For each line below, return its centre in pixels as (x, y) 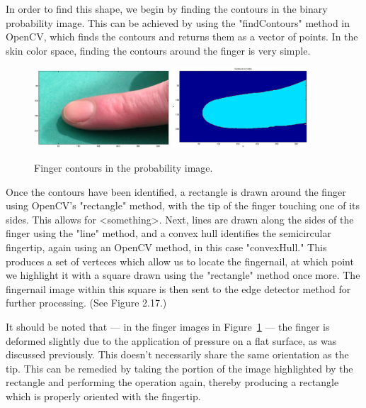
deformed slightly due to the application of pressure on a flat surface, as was (171, 340)
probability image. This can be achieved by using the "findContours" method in (178, 22)
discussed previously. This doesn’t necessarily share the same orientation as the (177, 354)
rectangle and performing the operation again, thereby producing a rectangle (172, 382)
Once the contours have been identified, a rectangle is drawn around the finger (176, 191)
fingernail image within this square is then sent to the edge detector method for (178, 288)
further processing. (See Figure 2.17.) (86, 303)
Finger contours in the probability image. (124, 168)
